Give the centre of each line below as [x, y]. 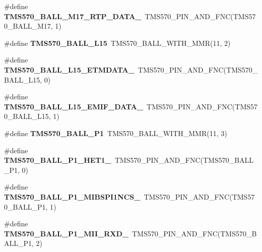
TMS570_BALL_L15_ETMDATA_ [69, 69]
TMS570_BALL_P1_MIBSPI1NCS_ [72, 196]
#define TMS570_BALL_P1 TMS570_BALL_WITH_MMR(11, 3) [116, 133]
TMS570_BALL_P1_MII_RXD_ [67, 233]
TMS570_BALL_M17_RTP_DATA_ [73, 16]
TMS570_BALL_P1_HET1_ [58, 160]
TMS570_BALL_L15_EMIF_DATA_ [74, 106]
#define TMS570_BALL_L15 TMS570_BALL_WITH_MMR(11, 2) [117, 43]
